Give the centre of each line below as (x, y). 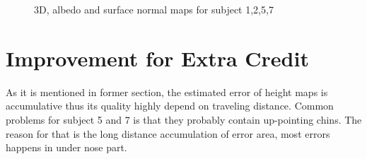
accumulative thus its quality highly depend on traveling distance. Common (170, 106)
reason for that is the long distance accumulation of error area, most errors (168, 133)
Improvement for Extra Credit (157, 58)
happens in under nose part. (66, 147)
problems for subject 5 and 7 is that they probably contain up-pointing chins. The (184, 119)
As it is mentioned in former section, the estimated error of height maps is (167, 92)
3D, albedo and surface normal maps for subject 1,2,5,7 (154, 9)
